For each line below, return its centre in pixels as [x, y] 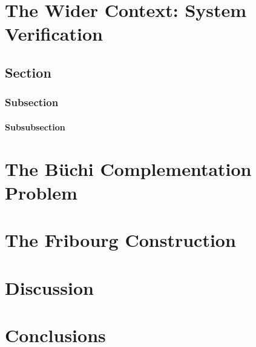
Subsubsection [35, 126]
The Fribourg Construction [120, 240]
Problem [41, 192]
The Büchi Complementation [128, 168]
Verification [54, 34]
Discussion [49, 287]
